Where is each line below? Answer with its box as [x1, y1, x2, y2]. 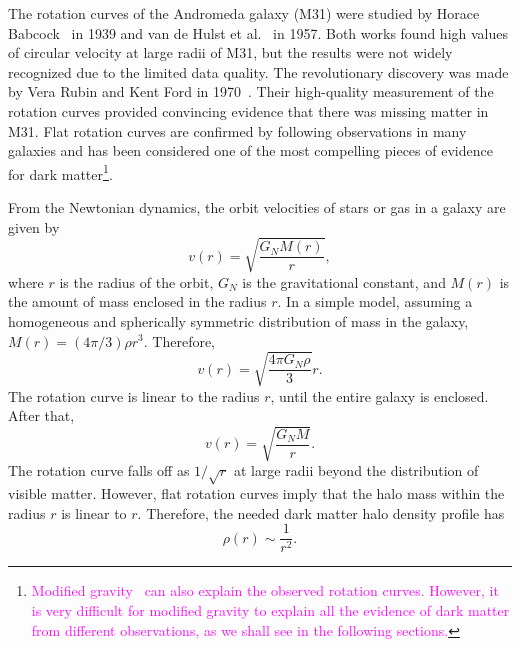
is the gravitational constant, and [242, 271, 446, 292]
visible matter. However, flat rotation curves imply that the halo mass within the [8, 483, 505, 504]
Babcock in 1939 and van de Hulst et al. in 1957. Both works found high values [8, 22, 509, 43]
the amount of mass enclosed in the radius [8, 291, 267, 312]
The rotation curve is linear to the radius [8, 385, 260, 406]
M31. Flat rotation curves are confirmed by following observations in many [8, 120, 467, 141]
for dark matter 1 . [8, 160, 113, 184]
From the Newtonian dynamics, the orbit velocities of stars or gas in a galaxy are [8, 197, 506, 217]
